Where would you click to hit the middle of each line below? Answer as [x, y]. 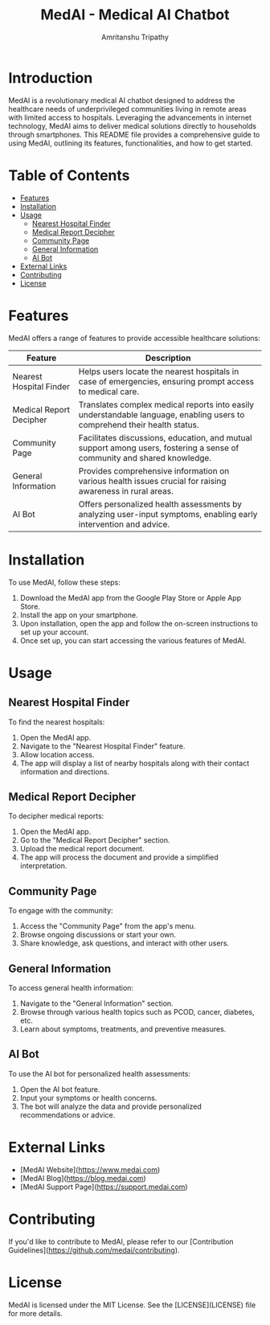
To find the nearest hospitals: [57, 722]
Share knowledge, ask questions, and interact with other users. [125, 943]
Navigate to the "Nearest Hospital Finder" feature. [102, 746]
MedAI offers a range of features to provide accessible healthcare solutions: [135, 338]
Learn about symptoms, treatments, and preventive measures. [123, 1029]
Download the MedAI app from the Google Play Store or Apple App [131, 597]
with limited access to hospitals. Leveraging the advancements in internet [130, 117]
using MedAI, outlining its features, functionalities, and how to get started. [131, 143]
